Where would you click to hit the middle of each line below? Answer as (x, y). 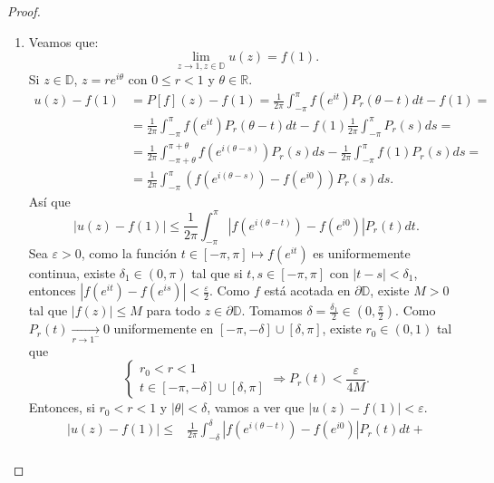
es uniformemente (362, 252)
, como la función (129, 252)
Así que (49, 201)
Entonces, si (62, 407)
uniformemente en (164, 328)
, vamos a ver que (256, 407)
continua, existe (72, 272)
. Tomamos (272, 310)
